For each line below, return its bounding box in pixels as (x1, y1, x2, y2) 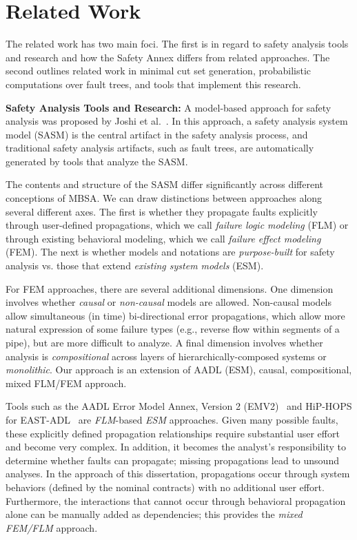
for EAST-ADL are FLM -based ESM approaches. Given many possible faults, (6, 412, 338, 426)
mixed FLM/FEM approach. (6, 375, 127, 390)
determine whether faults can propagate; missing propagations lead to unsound (6, 453, 339, 467)
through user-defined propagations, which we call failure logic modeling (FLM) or (6, 218, 349, 232)
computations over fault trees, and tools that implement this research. (6, 76, 301, 91)
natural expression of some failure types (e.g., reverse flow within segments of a (6, 322, 340, 336)
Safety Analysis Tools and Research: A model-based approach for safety (6, 100, 331, 114)
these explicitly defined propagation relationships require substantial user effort (6, 426, 340, 440)
